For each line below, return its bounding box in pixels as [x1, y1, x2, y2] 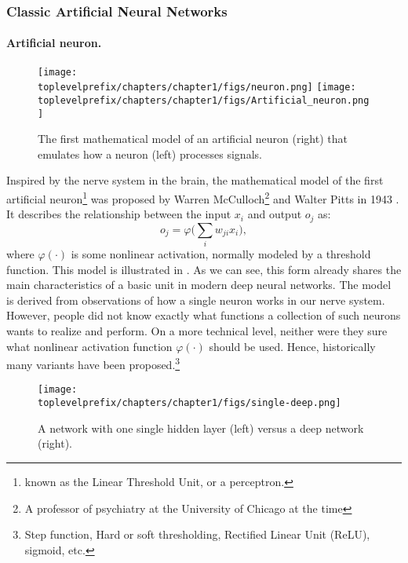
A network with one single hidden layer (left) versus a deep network [38, 419, 364, 436]
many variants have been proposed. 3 [6, 354, 180, 372]
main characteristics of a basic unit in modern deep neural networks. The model [6, 276, 392, 293]
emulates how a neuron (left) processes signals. [38, 145, 262, 162]
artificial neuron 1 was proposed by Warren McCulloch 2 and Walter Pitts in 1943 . [6, 188, 399, 207]
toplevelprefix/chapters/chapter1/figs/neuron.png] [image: [38, 82, 356, 93]
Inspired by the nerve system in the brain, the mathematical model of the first [6, 172, 384, 188]
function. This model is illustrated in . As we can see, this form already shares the [6, 261, 402, 277]
